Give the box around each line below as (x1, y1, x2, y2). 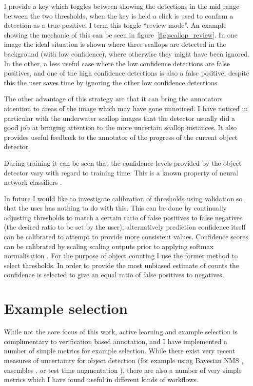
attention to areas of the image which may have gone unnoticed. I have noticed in (4, 103, 248, 113)
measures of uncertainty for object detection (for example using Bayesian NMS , (4, 355, 244, 365)
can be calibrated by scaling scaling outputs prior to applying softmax (4, 241, 214, 251)
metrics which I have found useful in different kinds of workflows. (4, 374, 198, 385)
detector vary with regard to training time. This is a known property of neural (4, 167, 238, 177)
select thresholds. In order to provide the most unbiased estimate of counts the (4, 260, 239, 270)
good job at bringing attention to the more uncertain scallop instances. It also (4, 122, 237, 133)
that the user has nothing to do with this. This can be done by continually (4, 203, 227, 213)
